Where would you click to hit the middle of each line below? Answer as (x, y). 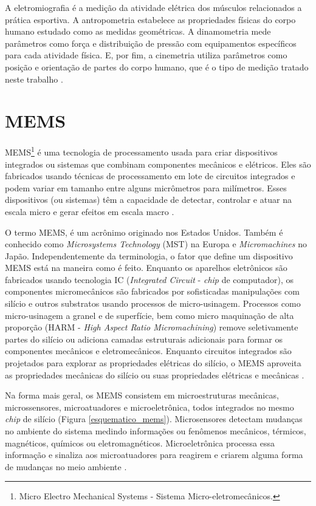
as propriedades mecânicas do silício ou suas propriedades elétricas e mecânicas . (155, 374)
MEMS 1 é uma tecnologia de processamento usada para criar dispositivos (141, 151)
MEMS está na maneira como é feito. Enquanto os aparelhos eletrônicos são (146, 268)
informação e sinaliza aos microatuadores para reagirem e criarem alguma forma (154, 455)
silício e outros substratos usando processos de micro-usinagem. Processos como (153, 303)
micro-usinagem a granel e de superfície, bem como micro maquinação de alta (149, 315)
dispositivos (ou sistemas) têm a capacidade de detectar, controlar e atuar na (148, 200)
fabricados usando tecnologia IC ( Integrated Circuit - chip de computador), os (149, 279)
